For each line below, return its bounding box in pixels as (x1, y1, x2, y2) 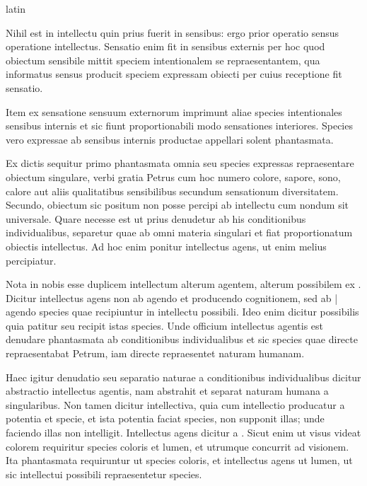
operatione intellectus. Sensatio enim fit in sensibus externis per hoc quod (6, 39, 325, 54)
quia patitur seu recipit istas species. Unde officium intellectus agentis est (6, 318, 324, 332)
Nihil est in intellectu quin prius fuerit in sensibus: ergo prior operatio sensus (6, 25, 339, 40)
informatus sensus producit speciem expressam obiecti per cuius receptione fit (6, 66, 342, 81)
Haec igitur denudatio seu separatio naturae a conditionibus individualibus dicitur (6, 369, 361, 384)
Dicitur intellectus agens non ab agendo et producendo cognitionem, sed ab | (6, 290, 338, 305)
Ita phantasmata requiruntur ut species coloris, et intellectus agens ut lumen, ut (6, 453, 353, 468)
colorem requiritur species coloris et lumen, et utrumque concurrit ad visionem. (6, 439, 349, 453)
